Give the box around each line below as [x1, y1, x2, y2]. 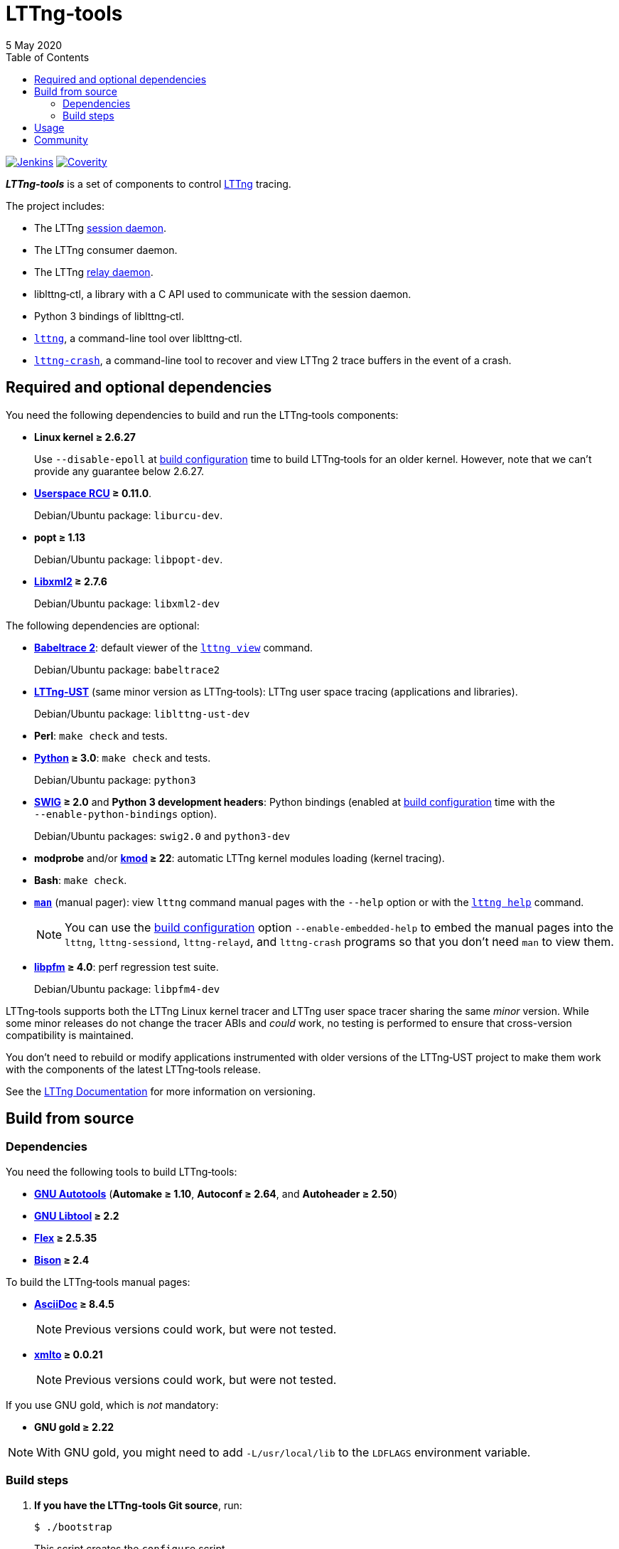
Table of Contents [6, 50, 90, 63]
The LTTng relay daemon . [34, 265, 154, 278]
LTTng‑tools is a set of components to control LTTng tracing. [6, 177, 291, 190]
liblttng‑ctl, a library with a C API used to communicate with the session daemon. [34, 287, 411, 300]
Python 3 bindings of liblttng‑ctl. [34, 309, 184, 322]
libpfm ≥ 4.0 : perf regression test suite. [34, 960, 219, 973]
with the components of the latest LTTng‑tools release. [6, 1063, 261, 1075]
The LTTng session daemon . [34, 221, 166, 234]
